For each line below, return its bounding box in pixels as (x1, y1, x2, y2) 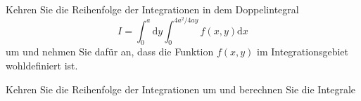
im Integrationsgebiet (257, 44, 349, 59)
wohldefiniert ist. (6, 58, 78, 73)
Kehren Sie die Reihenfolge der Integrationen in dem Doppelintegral (6, 2, 299, 16)
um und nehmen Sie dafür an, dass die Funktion (6, 44, 214, 59)
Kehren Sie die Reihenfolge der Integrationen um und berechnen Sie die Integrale (6, 81, 356, 96)
